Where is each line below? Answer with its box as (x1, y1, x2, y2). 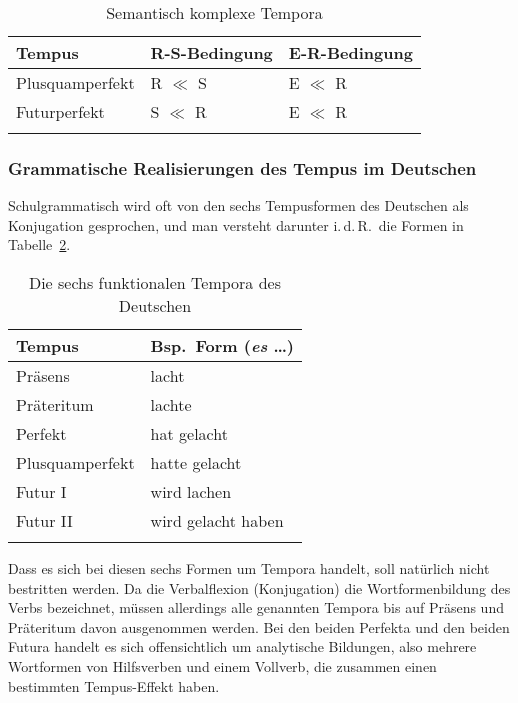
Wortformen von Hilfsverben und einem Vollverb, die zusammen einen (8, 655, 437, 676)
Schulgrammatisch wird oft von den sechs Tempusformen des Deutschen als (8, 195, 469, 216)
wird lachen (150, 480, 232, 503)
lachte (150, 393, 192, 416)
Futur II (16, 509, 73, 532)
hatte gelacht (150, 451, 242, 474)
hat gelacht (150, 422, 228, 445)
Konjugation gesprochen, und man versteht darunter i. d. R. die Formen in (8, 214, 464, 235)
